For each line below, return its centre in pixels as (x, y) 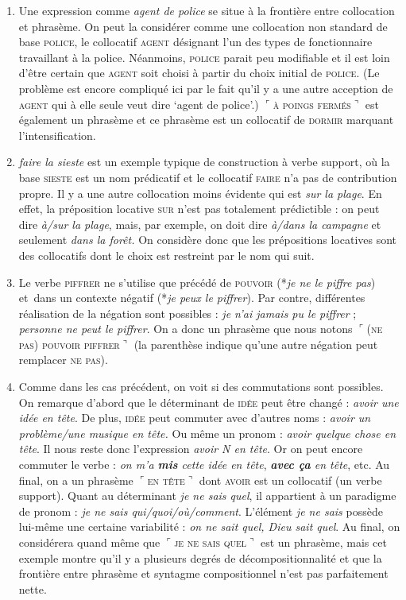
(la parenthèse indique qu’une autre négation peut (256, 344)
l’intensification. (57, 135)
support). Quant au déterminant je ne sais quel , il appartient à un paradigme (207, 495)
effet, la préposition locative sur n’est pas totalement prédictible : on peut (199, 209)
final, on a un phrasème (76, 480)
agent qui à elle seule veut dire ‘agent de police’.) (139, 104)
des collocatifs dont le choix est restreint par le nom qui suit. (166, 255)
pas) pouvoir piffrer (69, 344)
